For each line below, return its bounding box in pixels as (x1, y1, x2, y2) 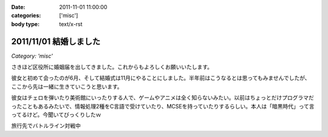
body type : (11, 20, 39, 27)
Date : (11, 4, 26, 10)
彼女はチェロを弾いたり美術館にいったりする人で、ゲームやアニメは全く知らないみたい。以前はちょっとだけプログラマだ (11, 94, 314, 101)
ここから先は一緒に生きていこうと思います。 (11, 82, 123, 90)
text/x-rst (59, 20, 83, 27)
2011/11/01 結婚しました (11, 36, 101, 47)
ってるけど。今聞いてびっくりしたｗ (11, 111, 101, 118)
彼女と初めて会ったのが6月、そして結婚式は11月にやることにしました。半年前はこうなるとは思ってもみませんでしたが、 (11, 75, 310, 82)
